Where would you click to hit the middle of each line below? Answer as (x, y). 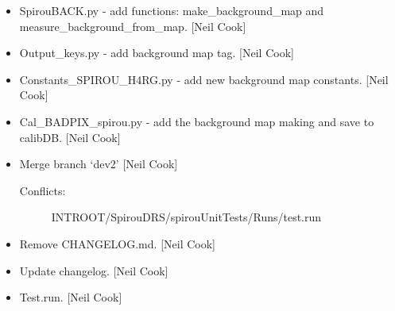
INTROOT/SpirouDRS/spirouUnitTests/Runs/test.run (186, 217)
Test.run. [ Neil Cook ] (71, 297)
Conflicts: (43, 190)
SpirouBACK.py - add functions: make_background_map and (172, 10)
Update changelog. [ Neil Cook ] (94, 270)
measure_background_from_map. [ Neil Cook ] (133, 26)
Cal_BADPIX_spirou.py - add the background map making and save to (197, 121)
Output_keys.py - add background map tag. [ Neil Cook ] (157, 53)
